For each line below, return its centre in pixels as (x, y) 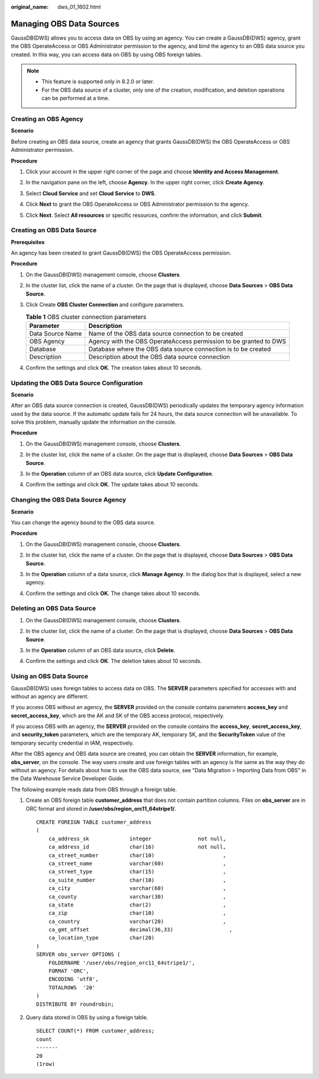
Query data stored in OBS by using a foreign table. (87, 1017)
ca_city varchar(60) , (137, 888)
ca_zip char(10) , (137, 913)
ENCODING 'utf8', (73, 979)
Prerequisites (28, 242)
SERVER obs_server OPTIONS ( (78, 955)
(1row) (46, 1064)
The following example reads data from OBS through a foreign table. (94, 789)
